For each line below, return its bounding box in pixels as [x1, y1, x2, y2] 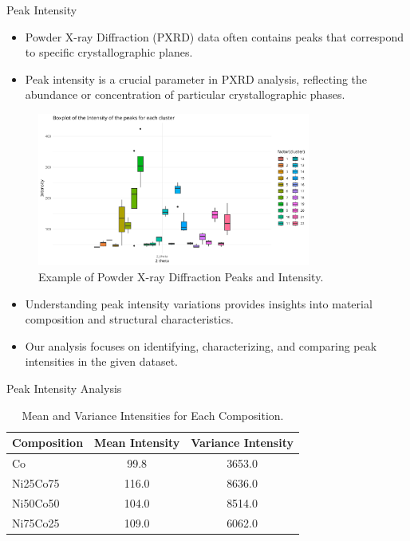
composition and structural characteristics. [25, 311, 234, 327]
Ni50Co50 [12, 494, 60, 511]
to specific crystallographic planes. [25, 44, 193, 61]
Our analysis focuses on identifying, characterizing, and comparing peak [25, 337, 377, 354]
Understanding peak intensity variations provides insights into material [25, 295, 373, 312]
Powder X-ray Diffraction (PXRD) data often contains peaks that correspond [25, 28, 404, 45]
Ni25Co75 [12, 474, 60, 491]
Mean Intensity [94, 434, 180, 451]
